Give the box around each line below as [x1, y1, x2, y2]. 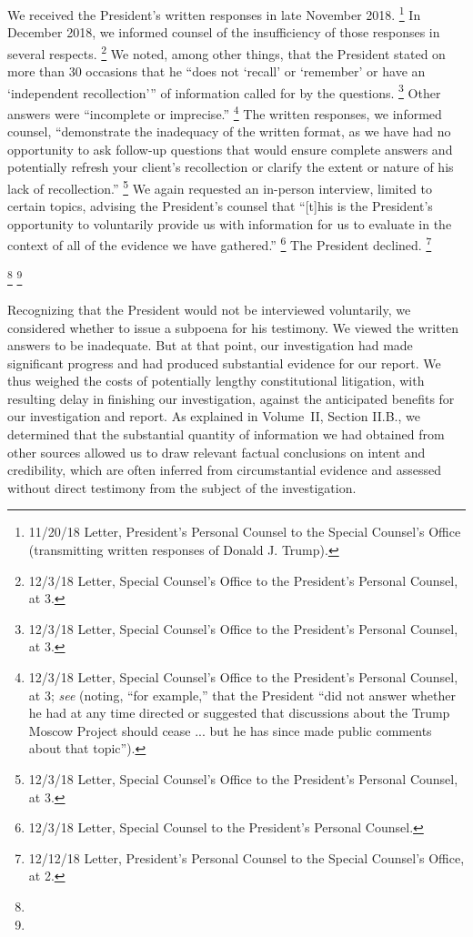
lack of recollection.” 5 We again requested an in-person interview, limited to [7, 176, 432, 197]
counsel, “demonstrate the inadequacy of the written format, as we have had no [7, 122, 451, 141]
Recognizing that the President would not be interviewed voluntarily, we [7, 299, 411, 318]
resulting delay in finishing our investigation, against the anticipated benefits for [7, 388, 455, 408]
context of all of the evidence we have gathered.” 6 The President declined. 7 [7, 233, 432, 255]
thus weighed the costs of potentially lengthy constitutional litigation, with [7, 371, 425, 390]
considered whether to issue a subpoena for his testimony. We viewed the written [7, 317, 459, 337]
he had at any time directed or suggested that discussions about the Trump [28, 703, 450, 722]
